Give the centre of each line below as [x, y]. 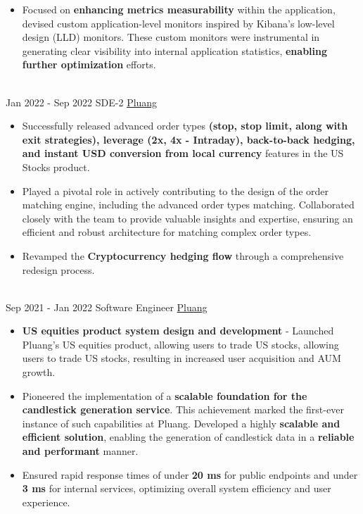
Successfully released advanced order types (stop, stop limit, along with [185, 126]
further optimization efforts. [89, 64]
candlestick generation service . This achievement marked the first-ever [183, 409]
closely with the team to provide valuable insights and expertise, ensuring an [187, 218]
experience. [46, 502]
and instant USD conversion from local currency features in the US [183, 153]
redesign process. [58, 269]
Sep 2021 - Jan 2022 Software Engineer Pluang [107, 307]
